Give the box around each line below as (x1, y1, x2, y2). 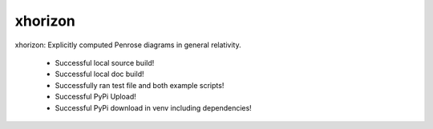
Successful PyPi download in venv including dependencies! (55, 103, 252, 112)
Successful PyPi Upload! (55, 92, 136, 102)
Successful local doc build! (55, 69, 144, 79)
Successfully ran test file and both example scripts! (55, 80, 225, 90)
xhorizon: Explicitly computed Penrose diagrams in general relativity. (14, 40, 241, 50)
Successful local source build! (55, 58, 155, 67)
